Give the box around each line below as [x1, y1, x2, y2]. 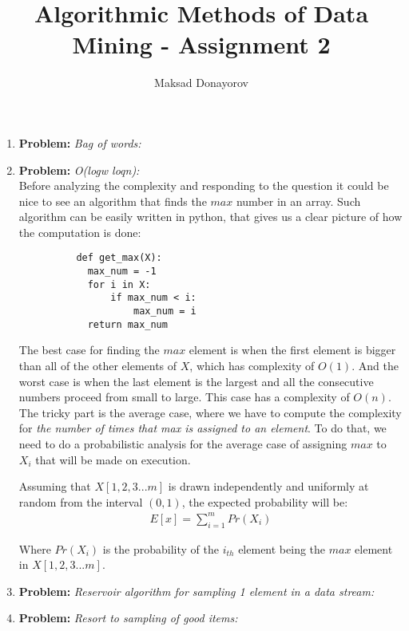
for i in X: [87, 278, 151, 290]
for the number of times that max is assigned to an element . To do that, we [18, 420, 387, 436]
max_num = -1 [87, 266, 157, 278]
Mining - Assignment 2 [72, 28, 331, 61]
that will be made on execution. [35, 451, 191, 467]
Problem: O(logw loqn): [18, 161, 140, 178]
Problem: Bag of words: [18, 134, 141, 151]
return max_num [87, 318, 168, 330]
